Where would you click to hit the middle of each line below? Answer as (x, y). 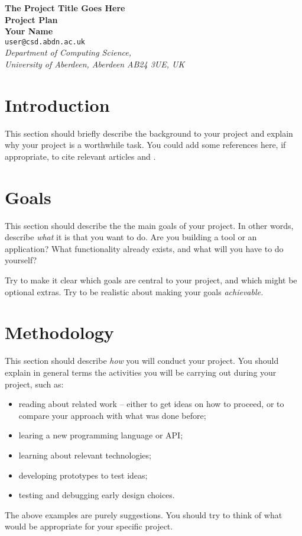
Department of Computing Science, (68, 52)
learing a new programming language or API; (101, 435)
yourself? (21, 260)
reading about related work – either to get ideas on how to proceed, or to (151, 404)
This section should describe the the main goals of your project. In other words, (149, 225)
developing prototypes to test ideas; (83, 475)
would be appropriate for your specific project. (89, 526)
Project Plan (31, 19)
